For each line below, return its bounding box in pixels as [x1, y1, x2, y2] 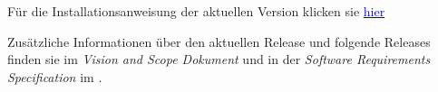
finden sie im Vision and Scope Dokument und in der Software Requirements [7, 50, 431, 69]
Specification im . [7, 67, 102, 86]
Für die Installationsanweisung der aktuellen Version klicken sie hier [7, 2, 385, 20]
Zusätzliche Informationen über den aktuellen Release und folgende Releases [7, 32, 431, 51]
